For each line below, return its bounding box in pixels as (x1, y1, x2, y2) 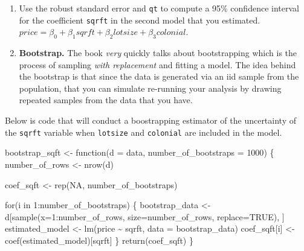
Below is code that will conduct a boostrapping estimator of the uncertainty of (5, 114, 296, 127)
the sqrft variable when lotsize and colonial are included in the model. (5, 125, 282, 138)
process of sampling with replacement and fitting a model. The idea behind (19, 58, 296, 71)
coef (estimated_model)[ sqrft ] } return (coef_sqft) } (5, 234, 193, 246)
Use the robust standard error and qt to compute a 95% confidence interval (19, 2, 299, 14)
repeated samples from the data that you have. (19, 94, 193, 106)
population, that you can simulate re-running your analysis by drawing (19, 81, 282, 94)
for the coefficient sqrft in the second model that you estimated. (19, 13, 260, 26)
